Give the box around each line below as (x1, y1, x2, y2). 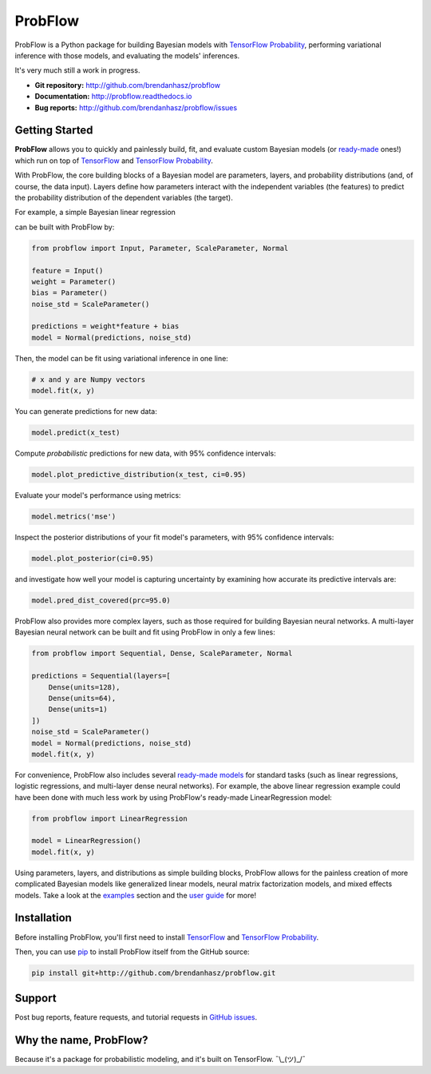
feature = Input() (31, 266, 104, 275)
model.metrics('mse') (31, 512, 117, 521)
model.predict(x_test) (31, 428, 121, 437)
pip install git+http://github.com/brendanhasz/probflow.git (31, 968, 276, 977)
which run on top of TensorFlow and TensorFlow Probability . (14, 156, 213, 165)
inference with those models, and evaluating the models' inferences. (14, 50, 240, 60)
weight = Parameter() (31, 276, 117, 286)
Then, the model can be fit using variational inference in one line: (14, 353, 229, 363)
